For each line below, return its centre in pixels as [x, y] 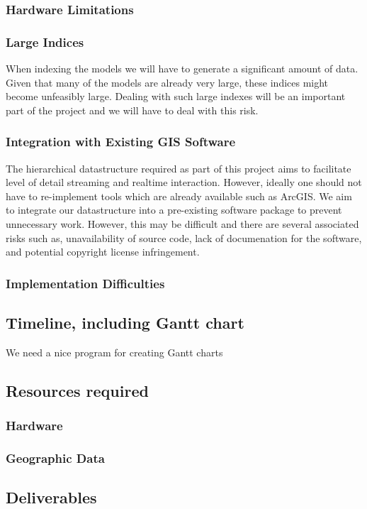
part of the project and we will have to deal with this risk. [132, 110]
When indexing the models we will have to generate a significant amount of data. [182, 69]
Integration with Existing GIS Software [121, 142]
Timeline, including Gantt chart [125, 323]
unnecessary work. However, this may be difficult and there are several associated [182, 224]
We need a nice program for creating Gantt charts [114, 352]
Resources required [77, 390]
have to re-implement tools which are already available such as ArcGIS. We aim [179, 196]
